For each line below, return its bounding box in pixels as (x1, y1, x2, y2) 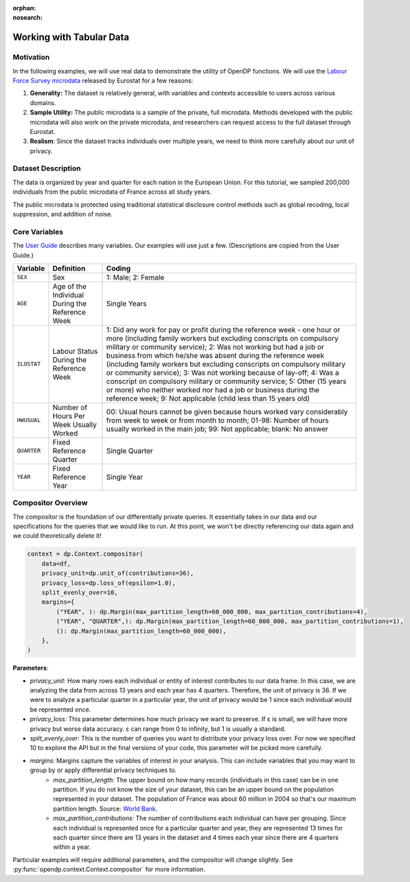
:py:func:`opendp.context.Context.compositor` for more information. (12, 866, 205, 874)
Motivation (12, 52, 50, 62)
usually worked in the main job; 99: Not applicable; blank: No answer (106, 424, 329, 433)
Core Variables (12, 227, 64, 236)
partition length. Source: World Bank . (53, 804, 158, 813)
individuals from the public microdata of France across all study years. (12, 188, 212, 196)
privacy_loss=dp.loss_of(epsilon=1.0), (41, 579, 176, 587)
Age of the (52, 282, 87, 291)
